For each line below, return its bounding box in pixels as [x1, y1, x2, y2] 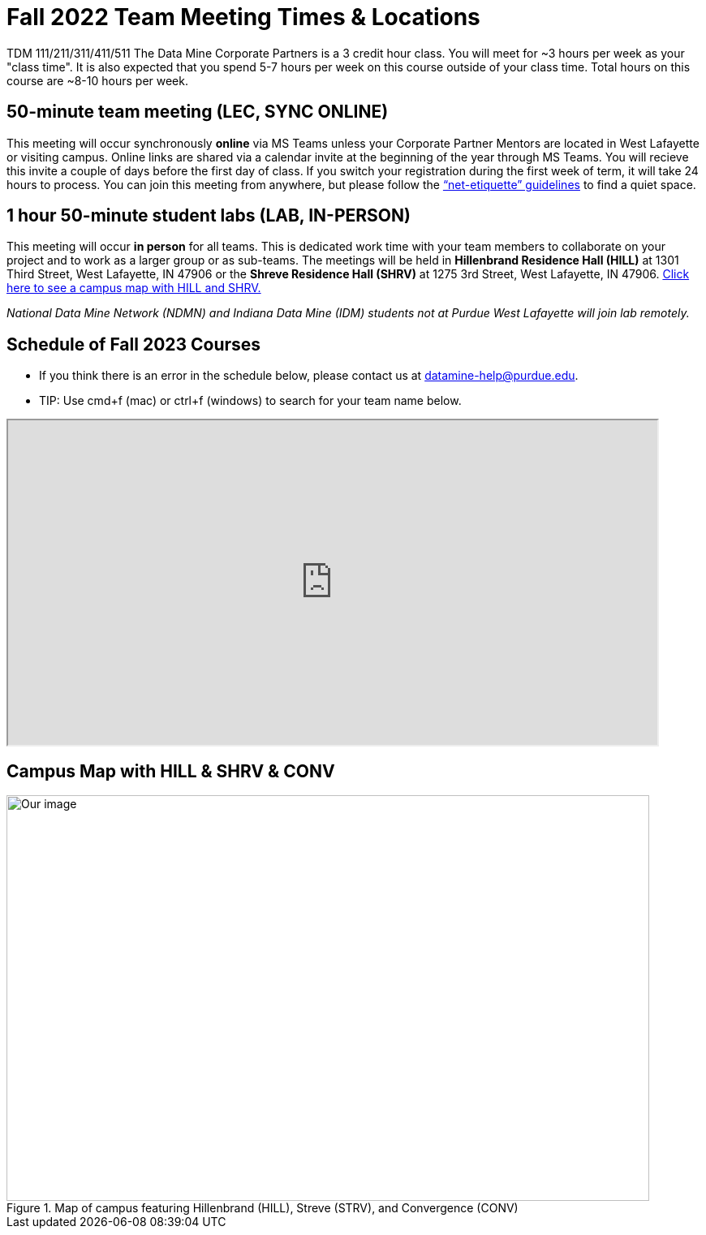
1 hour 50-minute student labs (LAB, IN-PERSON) [6, 205, 411, 226]
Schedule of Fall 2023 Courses [6, 333, 261, 355]
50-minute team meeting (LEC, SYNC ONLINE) [6, 101, 389, 123]
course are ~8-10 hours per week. [6, 73, 188, 88]
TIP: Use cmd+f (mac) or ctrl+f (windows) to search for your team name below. [39, 394, 462, 408]
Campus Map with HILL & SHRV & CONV [6, 760, 335, 781]
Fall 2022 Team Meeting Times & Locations [6, 3, 480, 31]
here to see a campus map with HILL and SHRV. [6, 281, 261, 295]
